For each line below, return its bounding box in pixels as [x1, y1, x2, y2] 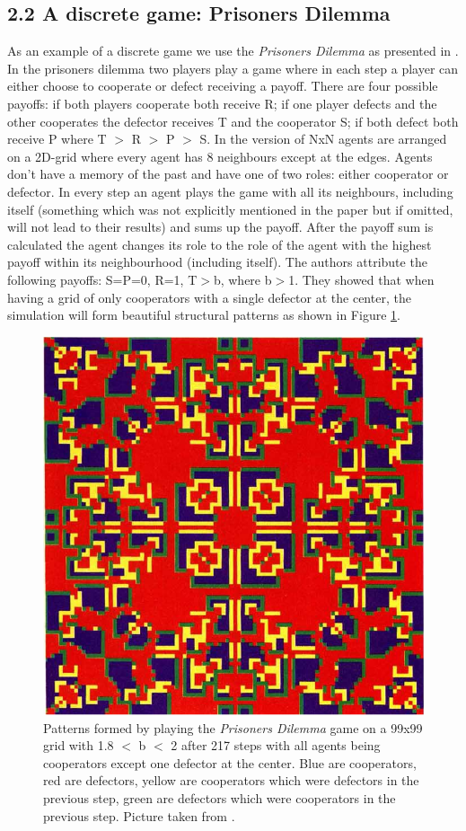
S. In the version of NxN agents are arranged [199, 129, 447, 148]
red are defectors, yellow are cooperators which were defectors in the [43, 771, 419, 790]
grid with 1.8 [43, 736, 114, 755]
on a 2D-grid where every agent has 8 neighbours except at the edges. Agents [7, 146, 433, 165]
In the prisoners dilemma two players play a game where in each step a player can [7, 58, 459, 77]
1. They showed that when [288, 270, 435, 288]
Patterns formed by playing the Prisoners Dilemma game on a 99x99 [43, 718, 423, 737]
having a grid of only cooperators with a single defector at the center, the [7, 287, 411, 306]
